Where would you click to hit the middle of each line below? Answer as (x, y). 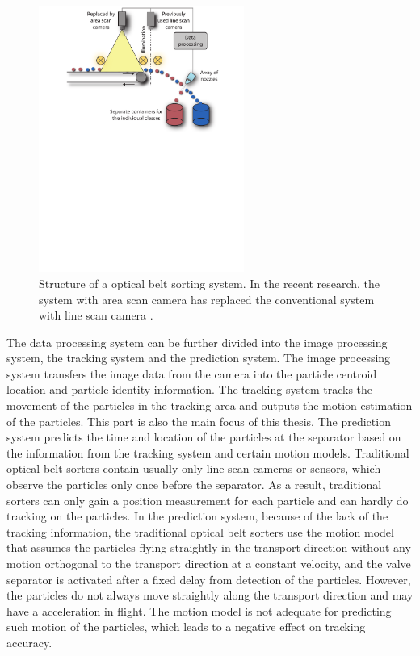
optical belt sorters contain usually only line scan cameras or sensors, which (194, 468)
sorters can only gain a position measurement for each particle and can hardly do (208, 500)
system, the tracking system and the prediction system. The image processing (199, 358)
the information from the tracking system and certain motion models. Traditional (208, 452)
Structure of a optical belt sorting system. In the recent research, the (210, 283)
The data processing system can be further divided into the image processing (197, 342)
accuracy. (29, 642)
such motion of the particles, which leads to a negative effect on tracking (186, 627)
